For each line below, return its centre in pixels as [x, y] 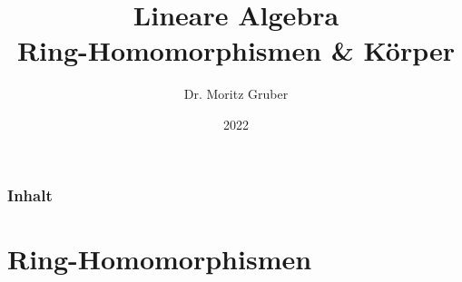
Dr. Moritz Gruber [236, 94]
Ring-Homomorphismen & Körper [236, 50]
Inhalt [30, 194]
